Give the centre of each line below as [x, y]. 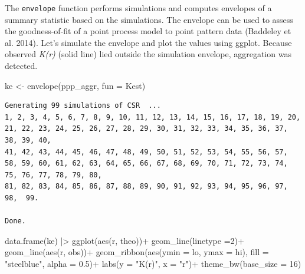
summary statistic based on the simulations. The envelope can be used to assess [149, 19]
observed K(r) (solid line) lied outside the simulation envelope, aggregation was [148, 54]
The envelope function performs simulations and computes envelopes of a [138, 8]
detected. [21, 66]
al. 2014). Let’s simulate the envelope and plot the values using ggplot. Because [148, 42]
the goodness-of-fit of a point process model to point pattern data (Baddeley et [148, 31]
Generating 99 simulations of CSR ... [83, 106]
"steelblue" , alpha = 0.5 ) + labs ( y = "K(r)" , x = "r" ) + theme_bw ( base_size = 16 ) [153, 263]
